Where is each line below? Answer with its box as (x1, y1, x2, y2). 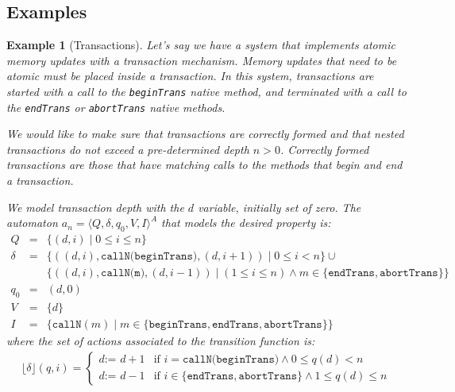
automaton (6, 214, 58, 231)
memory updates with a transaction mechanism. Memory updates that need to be (6, 52, 397, 68)
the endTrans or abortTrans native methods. (6, 98, 226, 115)
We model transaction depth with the (6, 198, 184, 215)
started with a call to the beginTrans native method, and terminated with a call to (6, 83, 407, 99)
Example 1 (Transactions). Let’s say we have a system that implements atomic (6, 37, 395, 53)
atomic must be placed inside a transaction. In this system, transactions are (6, 67, 374, 84)
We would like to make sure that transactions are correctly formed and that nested (6, 125, 404, 142)
